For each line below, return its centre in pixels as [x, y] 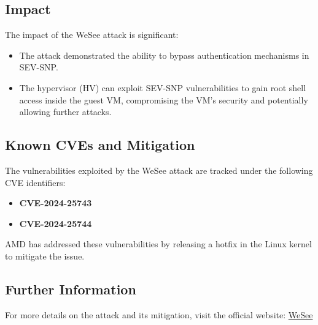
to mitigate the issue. [45, 256]
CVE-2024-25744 [56, 223]
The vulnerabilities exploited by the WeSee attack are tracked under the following [159, 170]
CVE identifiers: [35, 182]
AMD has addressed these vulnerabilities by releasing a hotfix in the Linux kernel [158, 244]
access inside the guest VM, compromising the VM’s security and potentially [164, 99]
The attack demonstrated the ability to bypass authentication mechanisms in [164, 55]
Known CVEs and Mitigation [100, 145]
